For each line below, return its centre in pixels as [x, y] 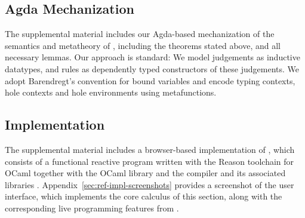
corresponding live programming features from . [92, 208]
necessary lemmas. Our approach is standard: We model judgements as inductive [152, 57]
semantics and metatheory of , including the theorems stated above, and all [143, 45]
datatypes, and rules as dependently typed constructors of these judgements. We [152, 68]
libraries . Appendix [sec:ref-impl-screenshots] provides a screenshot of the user [150, 184]
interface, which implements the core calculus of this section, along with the [144, 196]
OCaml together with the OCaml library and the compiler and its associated [145, 173]
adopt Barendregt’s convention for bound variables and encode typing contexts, [150, 80]
